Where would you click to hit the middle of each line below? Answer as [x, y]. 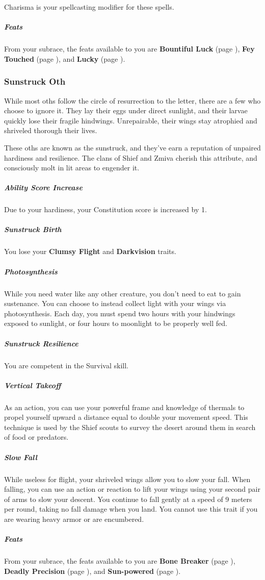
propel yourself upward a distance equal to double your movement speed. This [126, 417]
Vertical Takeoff [33, 385]
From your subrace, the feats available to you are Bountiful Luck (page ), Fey [129, 49]
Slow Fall [21, 457]
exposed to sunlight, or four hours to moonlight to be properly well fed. [116, 323]
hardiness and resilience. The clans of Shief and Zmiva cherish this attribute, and [131, 157]
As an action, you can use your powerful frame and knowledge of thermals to [124, 407]
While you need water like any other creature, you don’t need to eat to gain [123, 293]
